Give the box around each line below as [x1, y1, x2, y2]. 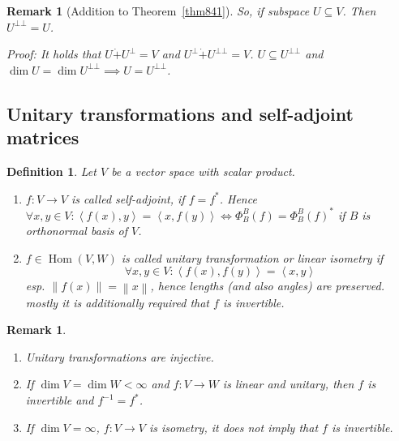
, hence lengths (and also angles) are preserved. [150, 277, 385, 294]
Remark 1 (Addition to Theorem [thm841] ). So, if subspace [6, 2, 310, 19]
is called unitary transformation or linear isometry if [121, 249, 384, 266]
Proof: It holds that [6, 45, 101, 62]
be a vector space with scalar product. [111, 162, 295, 179]
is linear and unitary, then [222, 375, 354, 392]
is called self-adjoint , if [71, 190, 185, 207]
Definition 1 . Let [6, 162, 97, 179]
